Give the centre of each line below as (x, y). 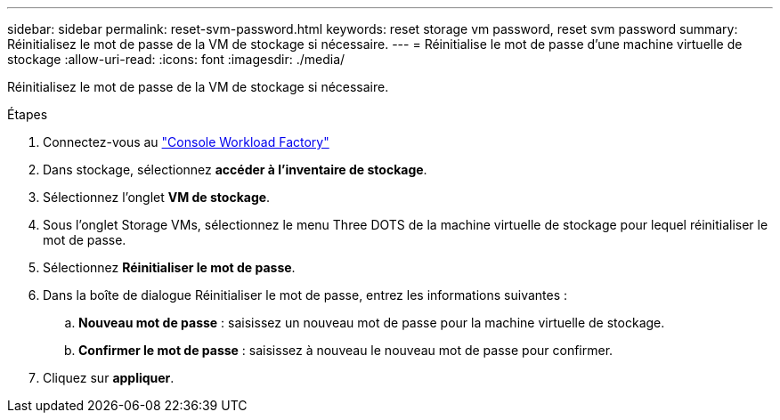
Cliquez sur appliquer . (109, 378)
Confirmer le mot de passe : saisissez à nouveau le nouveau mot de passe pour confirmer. (346, 350)
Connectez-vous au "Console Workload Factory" (186, 142)
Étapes (28, 114)
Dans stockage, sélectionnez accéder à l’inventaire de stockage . (235, 170)
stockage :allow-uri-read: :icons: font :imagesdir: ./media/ (176, 59)
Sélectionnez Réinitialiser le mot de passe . (169, 267)
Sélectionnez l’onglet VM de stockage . (157, 197)
